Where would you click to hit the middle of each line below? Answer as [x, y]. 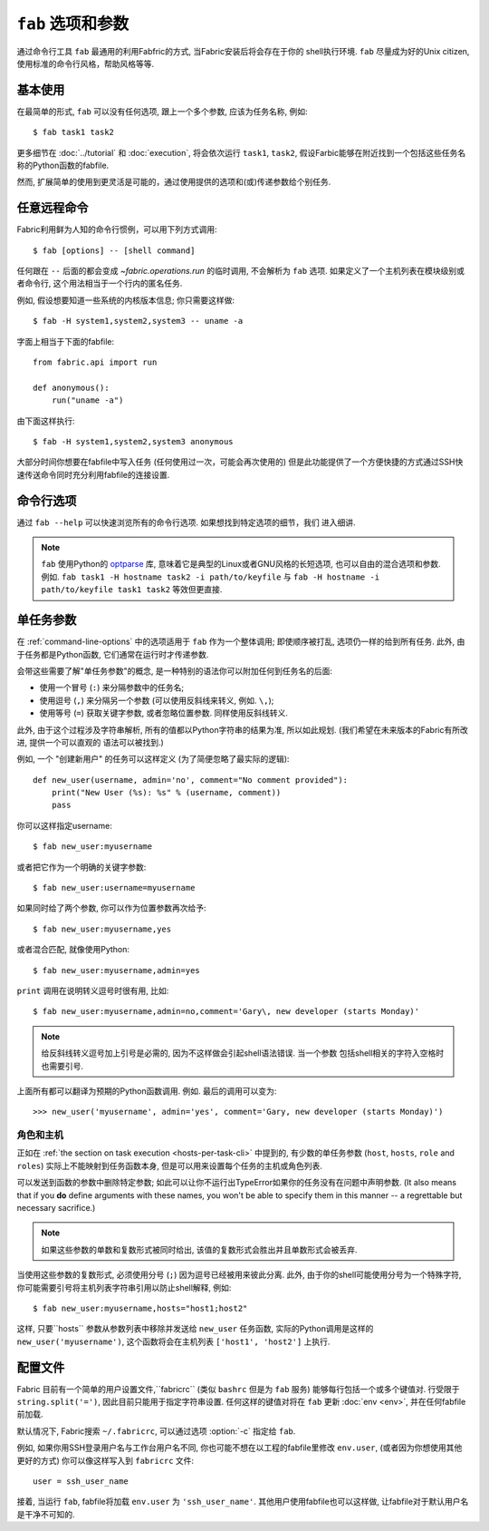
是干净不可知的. [46, 1514]
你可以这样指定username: [64, 825]
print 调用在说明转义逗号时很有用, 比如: [93, 990]
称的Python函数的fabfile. [63, 166]
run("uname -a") [87, 400]
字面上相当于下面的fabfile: [66, 341]
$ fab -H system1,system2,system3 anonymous [134, 441]
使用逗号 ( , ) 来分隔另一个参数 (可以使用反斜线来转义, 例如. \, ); [157, 700]
